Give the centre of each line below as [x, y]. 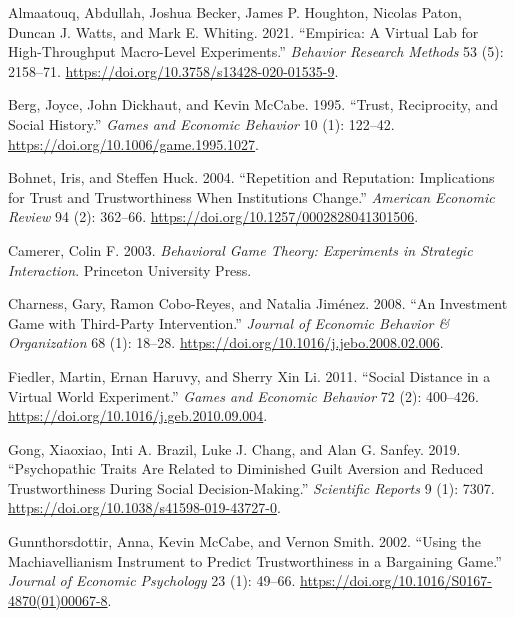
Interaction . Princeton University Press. [130, 269]
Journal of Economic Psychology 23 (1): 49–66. [152, 580]
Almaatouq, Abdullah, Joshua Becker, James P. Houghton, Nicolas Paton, [235, 12]
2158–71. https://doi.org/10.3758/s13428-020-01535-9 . [173, 70]
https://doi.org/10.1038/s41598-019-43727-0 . [144, 507]
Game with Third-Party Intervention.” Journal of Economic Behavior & [229, 322]
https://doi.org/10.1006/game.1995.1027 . [133, 143]
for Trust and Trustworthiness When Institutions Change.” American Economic [251, 196]
